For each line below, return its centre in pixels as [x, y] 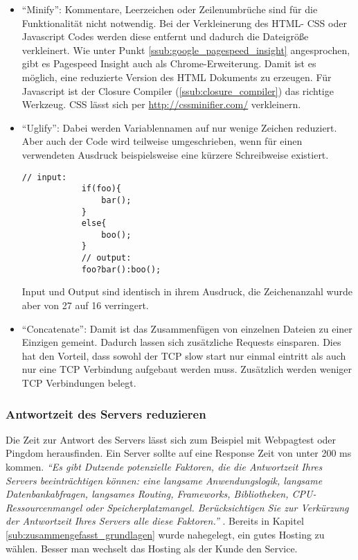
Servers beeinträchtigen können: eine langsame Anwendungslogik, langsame [164, 480]
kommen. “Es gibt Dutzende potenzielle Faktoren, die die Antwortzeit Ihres [164, 466]
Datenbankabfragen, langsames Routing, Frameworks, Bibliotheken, [147, 494]
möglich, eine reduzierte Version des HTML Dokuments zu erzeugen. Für [177, 77]
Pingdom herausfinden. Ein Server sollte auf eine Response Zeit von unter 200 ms [179, 453]
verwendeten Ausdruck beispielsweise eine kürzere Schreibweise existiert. [175, 154]
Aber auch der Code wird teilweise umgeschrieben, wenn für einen [162, 141]
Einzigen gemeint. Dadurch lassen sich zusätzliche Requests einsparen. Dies [181, 342]
